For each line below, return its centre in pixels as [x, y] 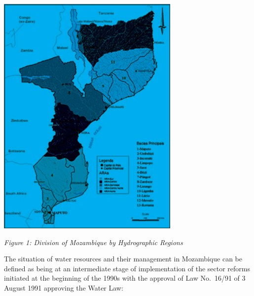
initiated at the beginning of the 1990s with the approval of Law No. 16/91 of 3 [125, 278]
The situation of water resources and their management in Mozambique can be [123, 259]
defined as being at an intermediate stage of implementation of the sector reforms [127, 268]
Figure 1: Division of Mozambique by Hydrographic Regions [93, 242]
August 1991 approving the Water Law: [64, 287]
